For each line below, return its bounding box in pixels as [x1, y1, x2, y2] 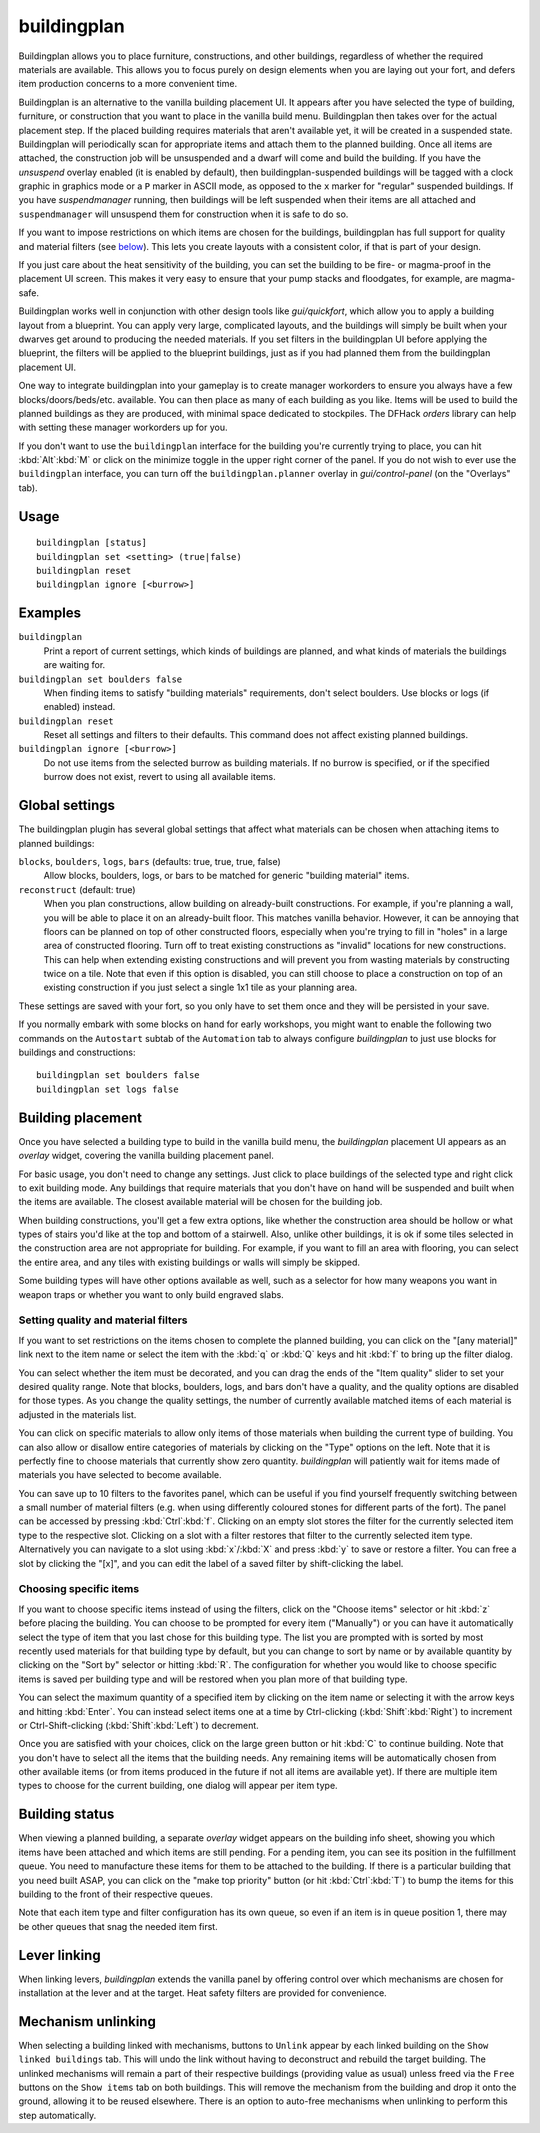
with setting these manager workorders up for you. [18, 421, 228, 434]
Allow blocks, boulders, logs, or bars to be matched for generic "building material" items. [43, 870, 410, 882]
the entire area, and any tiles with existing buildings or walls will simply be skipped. [18, 1256, 360, 1268]
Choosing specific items [18, 1582, 140, 1596]
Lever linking [18, 1946, 101, 1964]
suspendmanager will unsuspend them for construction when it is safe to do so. [18, 208, 349, 220]
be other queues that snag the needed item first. [18, 1920, 219, 1932]
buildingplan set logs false [36, 1083, 179, 1095]
